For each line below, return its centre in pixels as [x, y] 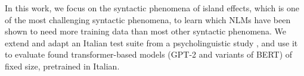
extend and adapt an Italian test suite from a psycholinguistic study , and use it [151, 42]
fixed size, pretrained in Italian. [62, 66]
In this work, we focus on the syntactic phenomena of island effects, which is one [152, 8]
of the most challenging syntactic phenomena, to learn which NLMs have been [148, 19]
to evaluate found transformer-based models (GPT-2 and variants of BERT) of [149, 54]
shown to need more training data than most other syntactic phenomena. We [146, 31]
